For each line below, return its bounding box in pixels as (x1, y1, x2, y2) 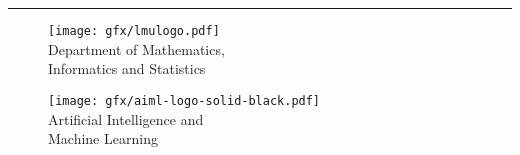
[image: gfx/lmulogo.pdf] (48, 24, 220, 38)
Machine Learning (48, 128, 158, 149)
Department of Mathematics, (48, 38, 225, 59)
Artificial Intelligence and (48, 108, 204, 129)
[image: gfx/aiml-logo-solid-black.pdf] (48, 93, 321, 108)
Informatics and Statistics (48, 58, 206, 79)
